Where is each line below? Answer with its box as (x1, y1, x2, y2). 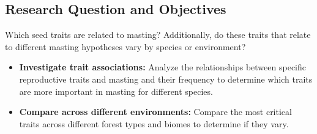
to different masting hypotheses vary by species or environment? (5, 40, 246, 53)
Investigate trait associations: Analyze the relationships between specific (19, 61, 306, 73)
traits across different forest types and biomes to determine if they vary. (19, 117, 289, 130)
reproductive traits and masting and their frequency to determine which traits (19, 72, 313, 85)
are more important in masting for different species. (19, 84, 213, 97)
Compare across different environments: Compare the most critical (19, 105, 292, 118)
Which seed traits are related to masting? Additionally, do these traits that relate (5, 28, 311, 41)
